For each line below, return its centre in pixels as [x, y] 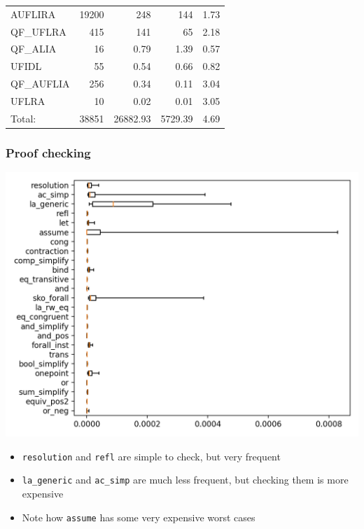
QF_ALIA [34, 49]
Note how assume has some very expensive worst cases [139, 517]
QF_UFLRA [38, 31]
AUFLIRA [33, 14]
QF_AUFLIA [40, 84]
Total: [23, 118]
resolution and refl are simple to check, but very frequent [151, 456]
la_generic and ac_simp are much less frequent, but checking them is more [185, 480]
